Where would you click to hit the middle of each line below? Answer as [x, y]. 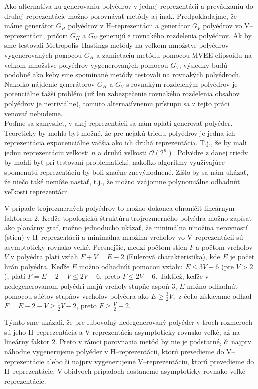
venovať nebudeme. [33, 113]
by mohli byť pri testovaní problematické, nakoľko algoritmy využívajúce [115, 162]
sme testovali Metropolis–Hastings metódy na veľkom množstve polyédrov [117, 45]
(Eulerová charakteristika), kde [173, 257]
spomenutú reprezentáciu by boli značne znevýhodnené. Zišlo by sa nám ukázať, [127, 172]
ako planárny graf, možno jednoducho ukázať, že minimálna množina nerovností [126, 227]
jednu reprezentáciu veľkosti [47, 152]
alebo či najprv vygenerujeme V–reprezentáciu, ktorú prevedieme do [150, 361]
